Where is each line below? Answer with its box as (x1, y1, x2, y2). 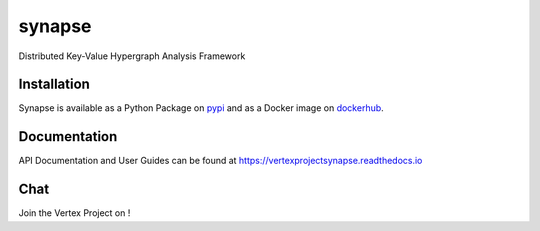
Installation (18, 76, 90, 93)
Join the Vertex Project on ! (18, 207, 131, 219)
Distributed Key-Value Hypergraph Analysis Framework (18, 50, 246, 62)
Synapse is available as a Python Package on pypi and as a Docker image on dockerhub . (18, 102, 384, 114)
